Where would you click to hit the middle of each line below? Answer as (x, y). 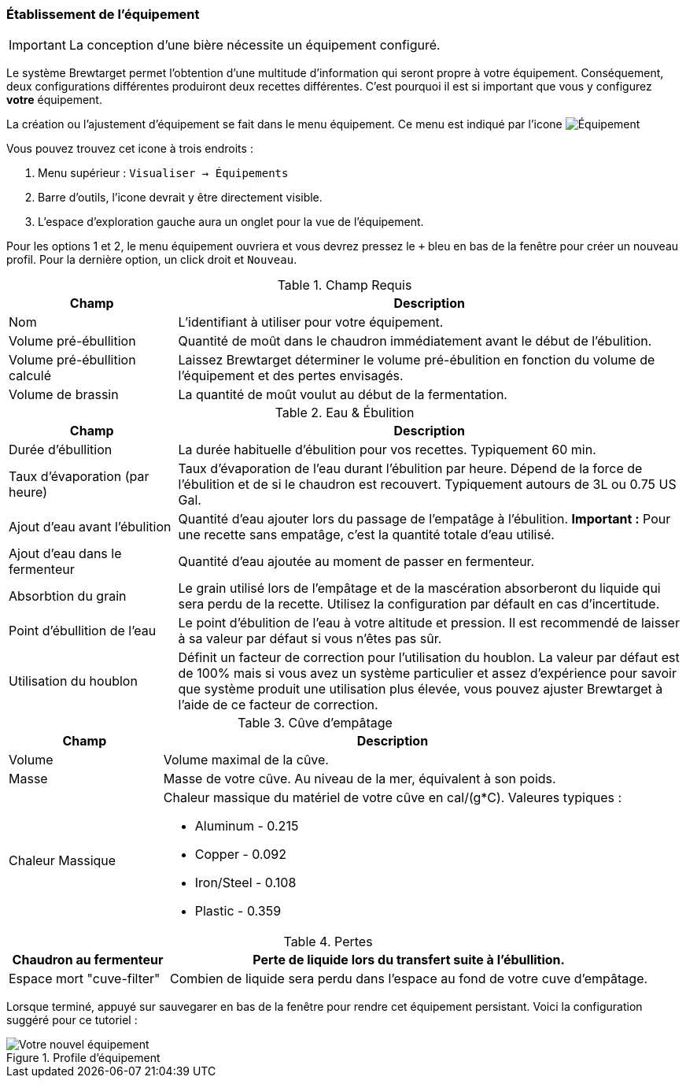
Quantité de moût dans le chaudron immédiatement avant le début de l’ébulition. (415, 341)
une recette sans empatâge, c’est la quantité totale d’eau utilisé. (366, 535)
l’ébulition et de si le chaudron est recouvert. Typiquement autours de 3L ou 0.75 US (427, 485)
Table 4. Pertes (328, 942)
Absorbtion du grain (68, 596)
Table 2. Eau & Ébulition (345, 413)
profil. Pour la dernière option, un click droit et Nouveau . (152, 260)
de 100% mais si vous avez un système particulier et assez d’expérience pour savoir (427, 673)
